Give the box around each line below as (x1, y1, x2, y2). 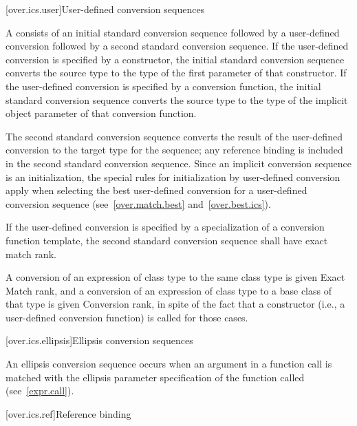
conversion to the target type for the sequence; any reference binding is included (6, 142, 343, 157)
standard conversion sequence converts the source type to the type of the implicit (6, 92, 348, 107)
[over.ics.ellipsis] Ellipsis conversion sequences (6, 333, 193, 348)
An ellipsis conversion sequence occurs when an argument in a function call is (6, 356, 332, 371)
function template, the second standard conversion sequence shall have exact (6, 233, 328, 247)
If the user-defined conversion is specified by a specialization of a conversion (6, 220, 325, 234)
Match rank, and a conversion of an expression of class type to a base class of (6, 283, 332, 297)
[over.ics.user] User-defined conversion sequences (6, 2, 205, 16)
